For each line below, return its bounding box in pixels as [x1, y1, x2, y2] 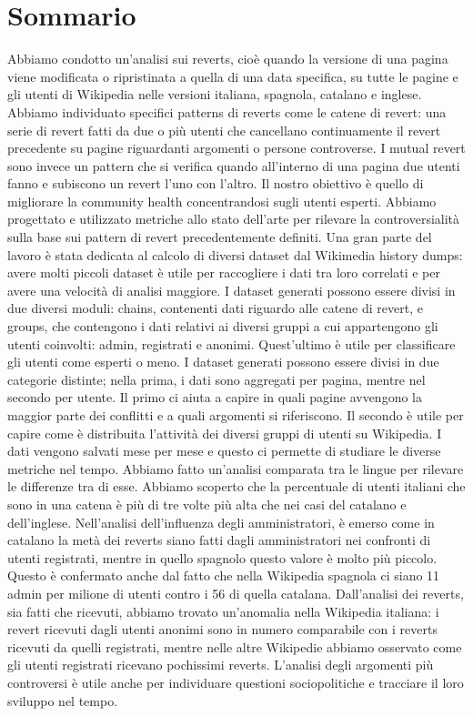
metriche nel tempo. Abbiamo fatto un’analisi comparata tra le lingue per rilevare [7, 459, 464, 478]
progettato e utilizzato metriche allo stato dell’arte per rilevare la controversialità [7, 209, 460, 228]
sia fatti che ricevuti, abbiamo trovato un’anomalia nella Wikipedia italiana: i [7, 601, 439, 620]
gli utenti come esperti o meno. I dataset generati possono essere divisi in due [7, 352, 439, 371]
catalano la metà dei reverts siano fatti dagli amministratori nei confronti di [7, 530, 431, 550]
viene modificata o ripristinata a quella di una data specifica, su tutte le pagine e [7, 66, 458, 86]
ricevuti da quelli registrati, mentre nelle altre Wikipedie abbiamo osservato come [7, 637, 462, 656]
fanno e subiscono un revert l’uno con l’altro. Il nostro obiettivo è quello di [7, 174, 424, 193]
